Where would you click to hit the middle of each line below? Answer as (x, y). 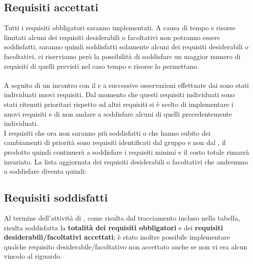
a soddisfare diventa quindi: (45, 171)
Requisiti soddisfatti (56, 197)
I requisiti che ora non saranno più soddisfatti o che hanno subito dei (107, 132)
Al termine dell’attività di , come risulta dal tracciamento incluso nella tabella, (122, 217)
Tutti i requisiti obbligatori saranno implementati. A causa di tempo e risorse (120, 28)
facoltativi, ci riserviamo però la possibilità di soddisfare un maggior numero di (122, 56)
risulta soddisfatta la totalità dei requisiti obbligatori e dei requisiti (114, 227)
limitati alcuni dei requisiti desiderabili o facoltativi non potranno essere (112, 37)
